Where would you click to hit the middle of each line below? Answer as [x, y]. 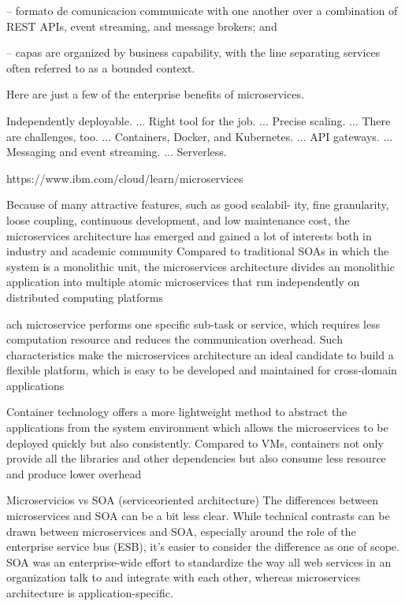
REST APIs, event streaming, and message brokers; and [142, 26]
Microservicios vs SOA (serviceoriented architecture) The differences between [192, 500]
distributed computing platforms [85, 297]
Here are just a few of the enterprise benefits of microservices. [155, 94]
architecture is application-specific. [90, 593]
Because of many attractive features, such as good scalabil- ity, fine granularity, [198, 204]
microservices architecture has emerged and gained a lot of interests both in [189, 235]
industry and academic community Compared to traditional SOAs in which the [198, 251]
